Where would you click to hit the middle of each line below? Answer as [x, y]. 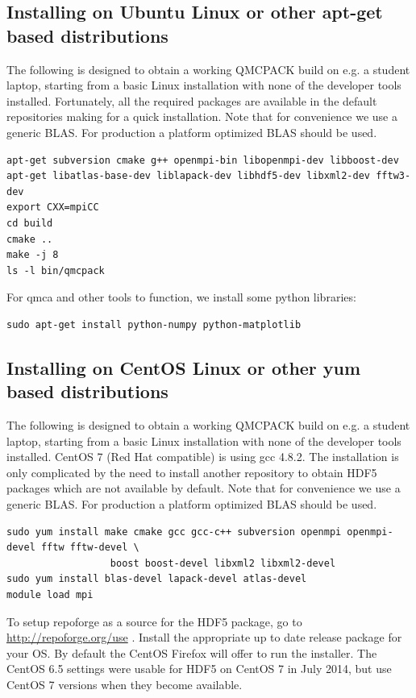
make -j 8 [33, 255]
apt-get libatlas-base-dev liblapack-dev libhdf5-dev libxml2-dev [189, 176]
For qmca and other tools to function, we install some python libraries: [181, 297]
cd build [30, 223]
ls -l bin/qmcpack [56, 270]
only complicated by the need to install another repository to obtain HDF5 [192, 472]
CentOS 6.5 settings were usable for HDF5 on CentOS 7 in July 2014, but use [199, 669]
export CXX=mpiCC [53, 208]
